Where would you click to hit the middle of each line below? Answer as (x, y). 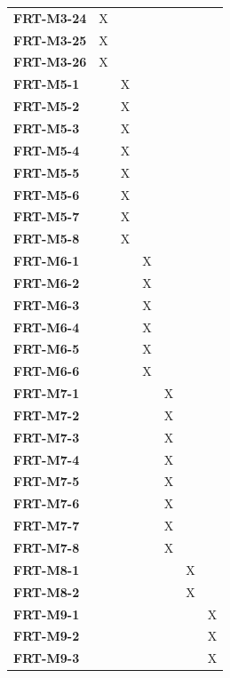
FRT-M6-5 (47, 349)
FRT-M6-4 (47, 327)
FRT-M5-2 (47, 106)
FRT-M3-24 (50, 17)
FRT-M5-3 (47, 128)
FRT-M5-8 (47, 239)
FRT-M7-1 (47, 393)
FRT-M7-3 (47, 437)
